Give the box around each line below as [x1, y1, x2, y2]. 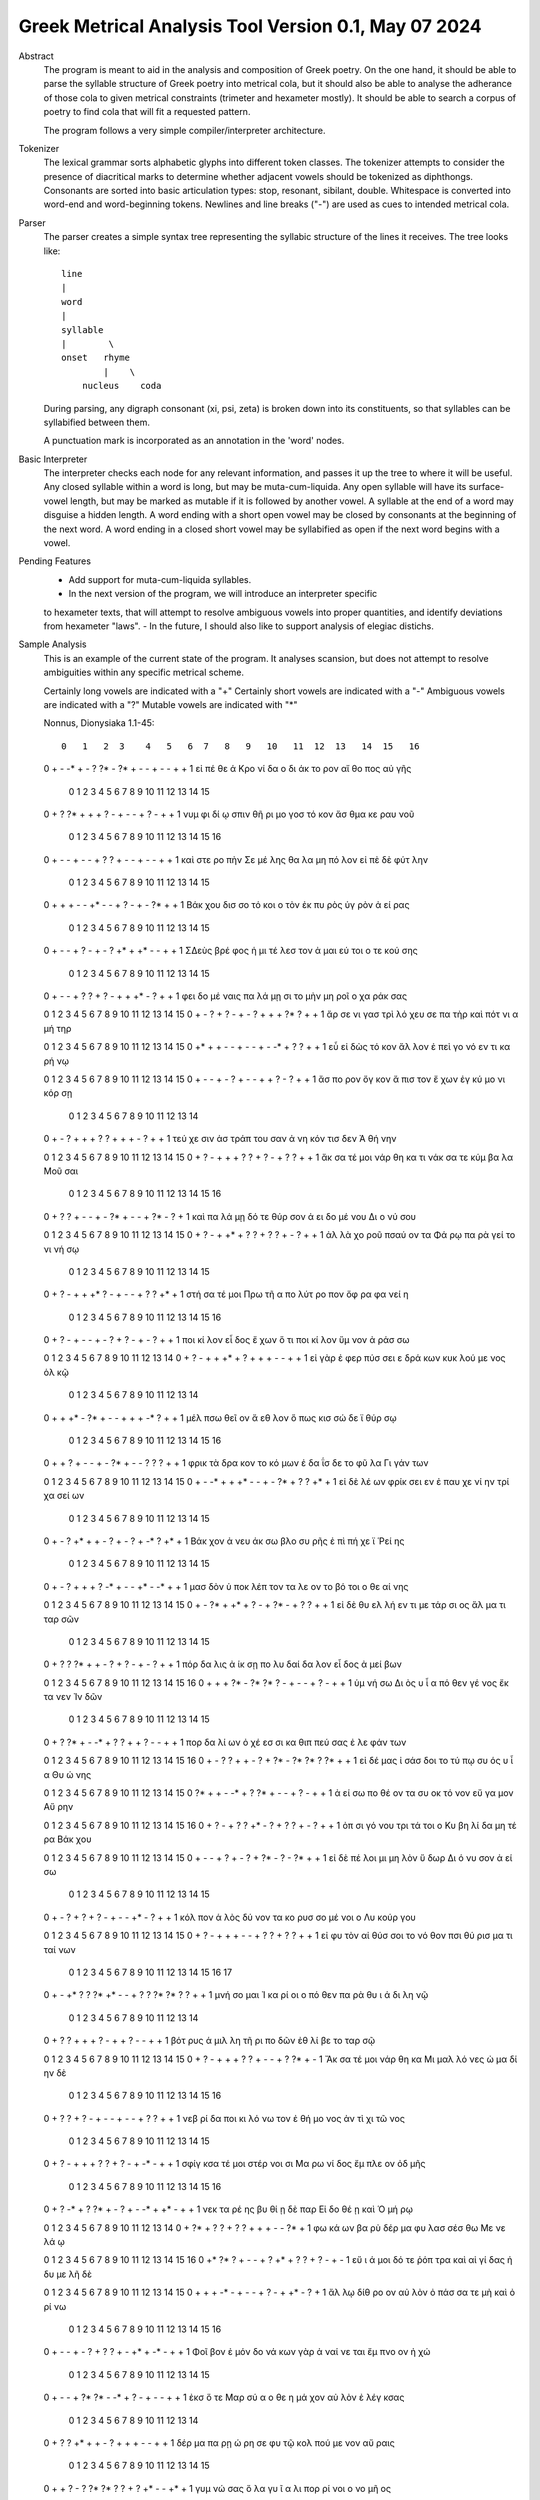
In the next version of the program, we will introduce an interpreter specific [68, 588, 378, 600]
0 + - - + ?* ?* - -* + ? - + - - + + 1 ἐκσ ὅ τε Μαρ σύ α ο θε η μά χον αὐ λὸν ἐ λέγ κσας [43, 2391, 405, 2404]
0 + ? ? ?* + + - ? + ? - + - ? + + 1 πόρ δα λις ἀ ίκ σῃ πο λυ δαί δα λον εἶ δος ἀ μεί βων [43, 1658, 402, 1670]
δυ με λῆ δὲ [43, 2268, 92, 2280]
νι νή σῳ [43, 1243, 80, 1255]
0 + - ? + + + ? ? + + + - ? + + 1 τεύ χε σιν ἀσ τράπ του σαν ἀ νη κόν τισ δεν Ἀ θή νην [43, 1133, 397, 1145]
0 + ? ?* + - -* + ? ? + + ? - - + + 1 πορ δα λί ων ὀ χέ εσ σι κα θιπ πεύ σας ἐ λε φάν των [43, 1736, 407, 1748]
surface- [468, 481, 505, 493]
